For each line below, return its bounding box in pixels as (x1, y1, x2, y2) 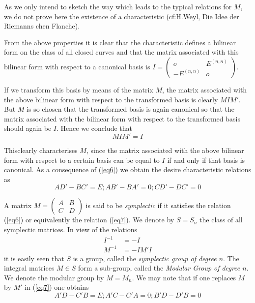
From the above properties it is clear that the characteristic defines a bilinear (4, 37, 236, 47)
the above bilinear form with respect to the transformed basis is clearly (4, 94, 218, 104)
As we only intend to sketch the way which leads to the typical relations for (4, 1, 232, 11)
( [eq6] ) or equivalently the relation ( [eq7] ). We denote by (4, 214, 174, 225)
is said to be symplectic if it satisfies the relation (85, 200, 231, 211)
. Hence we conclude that (57, 123, 132, 133)
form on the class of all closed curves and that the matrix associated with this (4, 47, 239, 57)
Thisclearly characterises (4, 145, 78, 155)
